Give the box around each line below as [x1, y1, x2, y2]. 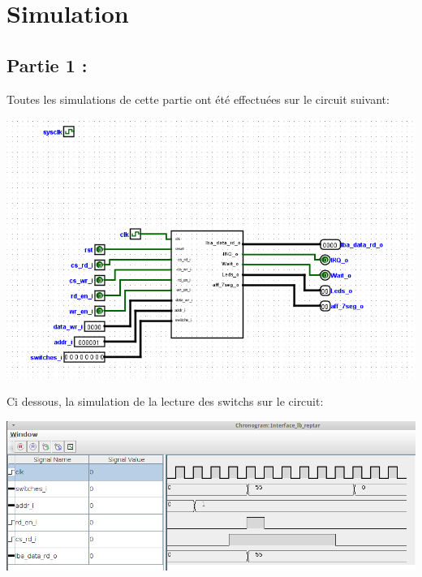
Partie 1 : [6, 52, 88, 77]
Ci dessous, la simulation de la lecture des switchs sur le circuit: [6, 392, 324, 409]
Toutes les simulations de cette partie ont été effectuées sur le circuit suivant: [6, 90, 390, 107]
